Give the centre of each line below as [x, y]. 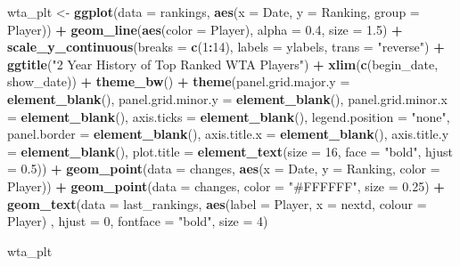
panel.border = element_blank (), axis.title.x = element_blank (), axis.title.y [228, 134]
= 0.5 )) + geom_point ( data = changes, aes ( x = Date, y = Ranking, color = [224, 169]
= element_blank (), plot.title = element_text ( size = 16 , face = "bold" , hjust [230, 151]
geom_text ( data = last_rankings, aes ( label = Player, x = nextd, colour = [217, 203]
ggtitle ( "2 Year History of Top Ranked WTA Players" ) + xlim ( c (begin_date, [223, 64]
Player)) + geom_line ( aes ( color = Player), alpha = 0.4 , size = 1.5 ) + [205, 29]
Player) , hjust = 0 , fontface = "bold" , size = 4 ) [138, 221]
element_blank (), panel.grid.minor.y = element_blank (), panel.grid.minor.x [227, 98]
